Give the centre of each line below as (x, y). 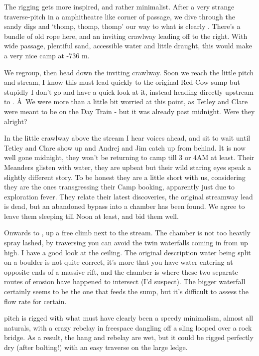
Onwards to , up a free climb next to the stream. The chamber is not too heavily (128, 233)
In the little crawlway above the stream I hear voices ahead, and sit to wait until (127, 138)
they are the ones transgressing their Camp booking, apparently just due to (119, 187)
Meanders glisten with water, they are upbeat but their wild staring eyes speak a (128, 167)
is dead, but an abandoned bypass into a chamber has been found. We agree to (125, 206)
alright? (16, 121)
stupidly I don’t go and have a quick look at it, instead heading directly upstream (129, 91)
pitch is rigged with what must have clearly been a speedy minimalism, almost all (129, 318)
